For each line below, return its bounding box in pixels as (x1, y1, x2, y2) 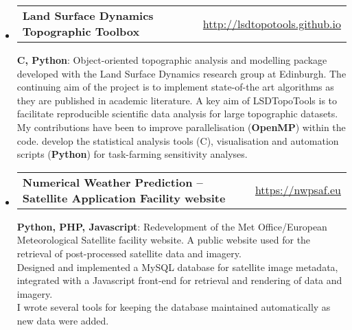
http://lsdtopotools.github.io (202, 15, 341, 32)
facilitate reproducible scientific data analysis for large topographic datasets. (16, 106, 338, 121)
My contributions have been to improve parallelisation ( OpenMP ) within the (16, 119, 346, 134)
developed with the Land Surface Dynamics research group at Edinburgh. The (16, 66, 347, 80)
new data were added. (16, 313, 109, 327)
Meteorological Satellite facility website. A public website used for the (16, 233, 311, 247)
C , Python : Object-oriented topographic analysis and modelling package (16, 53, 327, 67)
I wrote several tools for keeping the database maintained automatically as (16, 300, 331, 314)
